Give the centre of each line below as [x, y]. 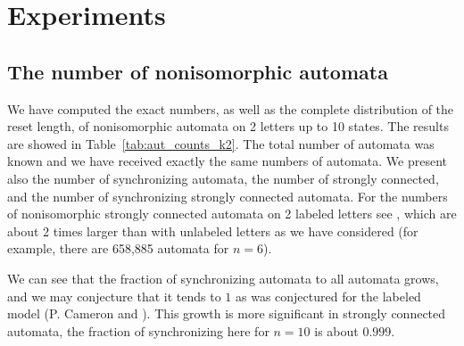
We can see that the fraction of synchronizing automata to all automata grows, [223, 278]
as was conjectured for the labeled [328, 296]
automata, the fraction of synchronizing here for [138, 330]
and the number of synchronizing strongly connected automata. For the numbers [228, 196]
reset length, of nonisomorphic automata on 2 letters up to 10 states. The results [228, 126]
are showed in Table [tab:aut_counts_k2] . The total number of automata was [221, 143]
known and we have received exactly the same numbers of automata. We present [228, 161]
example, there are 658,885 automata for [118, 248]
